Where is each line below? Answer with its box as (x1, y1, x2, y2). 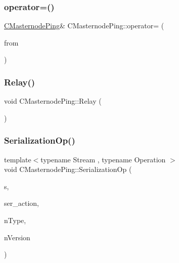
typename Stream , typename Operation (40, 154, 166, 164)
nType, (4, 215, 26, 225)
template (4, 154, 31, 164)
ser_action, (4, 198, 39, 208)
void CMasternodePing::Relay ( (4, 96, 102, 106)
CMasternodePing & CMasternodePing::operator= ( (4, 20, 164, 31)
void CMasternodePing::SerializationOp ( (4, 164, 132, 174)
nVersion (4, 232, 30, 242)
